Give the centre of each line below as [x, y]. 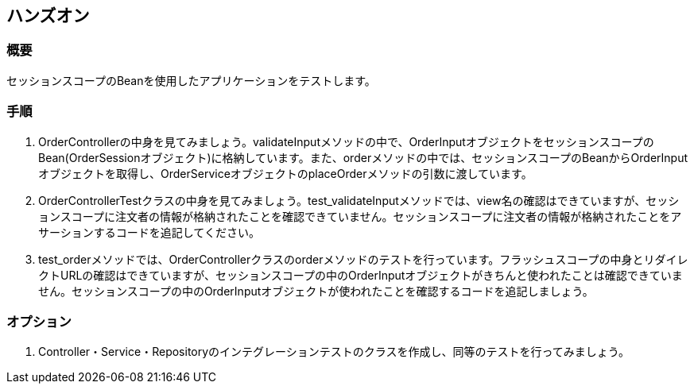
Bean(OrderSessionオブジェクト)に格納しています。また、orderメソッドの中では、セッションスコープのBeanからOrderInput [363, 157]
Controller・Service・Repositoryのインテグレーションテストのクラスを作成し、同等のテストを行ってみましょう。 [334, 352]
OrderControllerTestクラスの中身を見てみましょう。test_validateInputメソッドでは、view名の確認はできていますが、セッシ [359, 200]
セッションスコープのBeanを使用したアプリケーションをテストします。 [191, 80]
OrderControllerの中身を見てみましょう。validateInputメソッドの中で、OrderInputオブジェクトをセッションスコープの [346, 141]
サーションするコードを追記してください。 [149, 232]
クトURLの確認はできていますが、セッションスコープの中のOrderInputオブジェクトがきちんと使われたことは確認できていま [361, 275]
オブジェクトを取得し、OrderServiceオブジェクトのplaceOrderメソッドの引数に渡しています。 [285, 173]
